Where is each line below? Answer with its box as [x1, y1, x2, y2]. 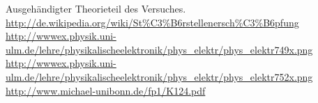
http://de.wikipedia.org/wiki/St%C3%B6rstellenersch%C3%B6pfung [6, 15, 299, 29]
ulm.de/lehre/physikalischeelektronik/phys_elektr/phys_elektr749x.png [6, 42, 313, 56]
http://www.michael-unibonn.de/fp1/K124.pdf [6, 83, 206, 97]
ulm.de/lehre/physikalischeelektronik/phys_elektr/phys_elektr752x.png [6, 69, 313, 84]
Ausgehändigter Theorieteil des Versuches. [6, 1, 186, 15]
